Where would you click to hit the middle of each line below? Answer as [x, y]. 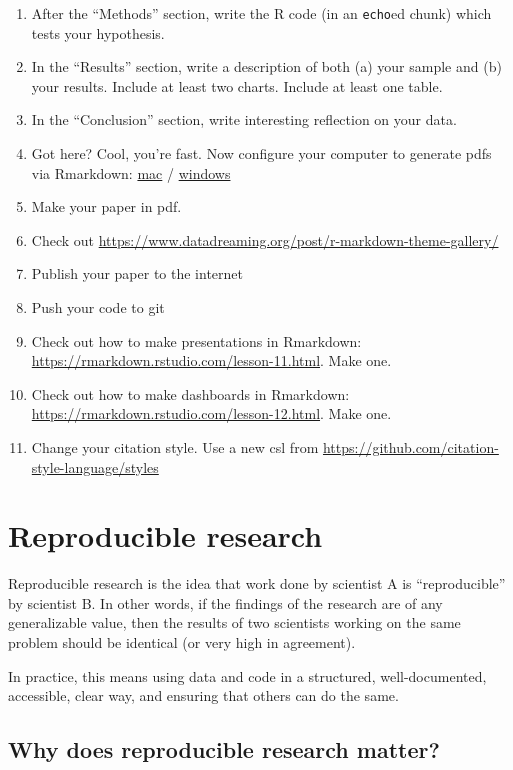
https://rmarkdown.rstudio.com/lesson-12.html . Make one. [211, 413]
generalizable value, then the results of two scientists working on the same [234, 622]
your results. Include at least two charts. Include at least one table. [237, 85]
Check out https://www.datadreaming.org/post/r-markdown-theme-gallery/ [265, 239]
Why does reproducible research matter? [224, 749]
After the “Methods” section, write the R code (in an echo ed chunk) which [261, 13]
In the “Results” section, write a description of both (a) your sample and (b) [266, 66]
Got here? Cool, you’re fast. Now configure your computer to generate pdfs [261, 153]
